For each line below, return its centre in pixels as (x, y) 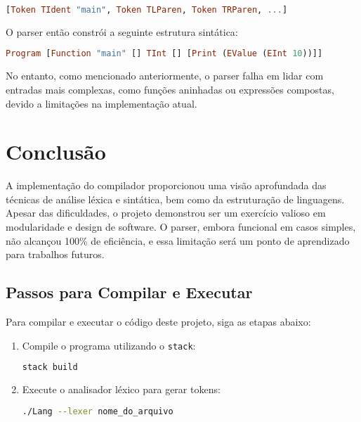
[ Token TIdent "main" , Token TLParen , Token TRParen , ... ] (147, 10)
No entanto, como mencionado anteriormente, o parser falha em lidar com (165, 76)
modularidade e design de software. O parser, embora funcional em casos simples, (181, 227)
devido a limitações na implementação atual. (101, 103)
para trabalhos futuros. (55, 254)
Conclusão (56, 152)
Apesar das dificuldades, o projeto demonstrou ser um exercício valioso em (166, 213)
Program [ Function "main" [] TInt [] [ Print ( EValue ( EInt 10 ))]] (164, 54)
